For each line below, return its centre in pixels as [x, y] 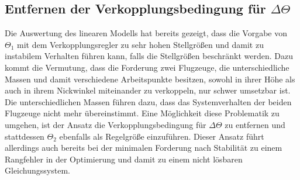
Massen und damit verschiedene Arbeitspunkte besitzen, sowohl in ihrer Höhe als [150, 79]
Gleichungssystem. [37, 170]
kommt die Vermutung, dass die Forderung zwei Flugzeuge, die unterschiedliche [147, 67]
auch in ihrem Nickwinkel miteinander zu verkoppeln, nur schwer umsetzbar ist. [148, 90]
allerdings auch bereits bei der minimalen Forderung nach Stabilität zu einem [144, 148]
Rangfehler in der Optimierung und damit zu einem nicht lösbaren [124, 159]
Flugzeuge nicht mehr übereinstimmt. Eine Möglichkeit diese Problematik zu [142, 113]
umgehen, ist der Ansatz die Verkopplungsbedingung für [106, 124]
